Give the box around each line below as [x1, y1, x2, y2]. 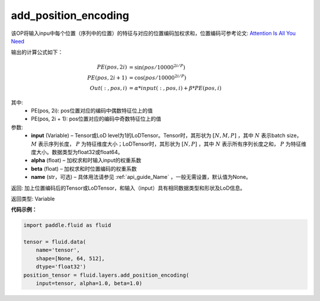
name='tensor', [36, 246, 80, 254]
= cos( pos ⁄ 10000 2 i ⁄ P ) [129, 73, 187, 81]
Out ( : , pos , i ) [89, 85, 127, 91]
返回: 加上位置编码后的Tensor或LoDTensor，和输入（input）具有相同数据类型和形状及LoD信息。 [11, 184, 246, 191]
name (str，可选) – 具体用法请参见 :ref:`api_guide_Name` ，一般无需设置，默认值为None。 [31, 174, 251, 181]
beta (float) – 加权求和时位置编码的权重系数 [31, 165, 137, 172]
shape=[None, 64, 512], [36, 255, 105, 262]
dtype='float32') [36, 264, 87, 270]
